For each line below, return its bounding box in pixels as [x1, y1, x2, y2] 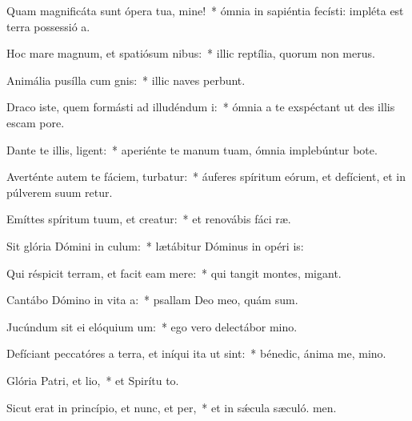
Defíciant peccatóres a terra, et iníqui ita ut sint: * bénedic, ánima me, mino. [6, 345, 386, 362]
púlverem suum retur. [6, 183, 113, 200]
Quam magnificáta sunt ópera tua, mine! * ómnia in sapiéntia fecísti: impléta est [6, 2, 404, 18]
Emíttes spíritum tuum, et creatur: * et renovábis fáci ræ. [6, 210, 291, 227]
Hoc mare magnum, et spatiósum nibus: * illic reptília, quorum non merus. [6, 45, 375, 62]
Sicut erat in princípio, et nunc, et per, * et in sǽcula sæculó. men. [6, 399, 337, 415]
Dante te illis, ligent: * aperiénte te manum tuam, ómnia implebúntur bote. [6, 141, 378, 158]
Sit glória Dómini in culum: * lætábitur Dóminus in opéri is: [6, 237, 304, 254]
